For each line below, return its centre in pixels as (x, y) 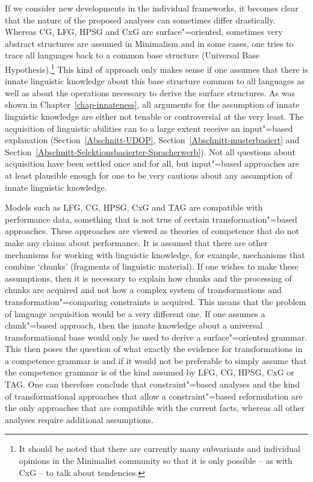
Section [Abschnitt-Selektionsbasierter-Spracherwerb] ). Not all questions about (150, 151)
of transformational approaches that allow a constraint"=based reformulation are (154, 396)
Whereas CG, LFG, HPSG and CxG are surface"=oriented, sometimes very (144, 32)
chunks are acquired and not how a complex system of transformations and (143, 290)
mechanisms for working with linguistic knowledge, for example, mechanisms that (155, 254)
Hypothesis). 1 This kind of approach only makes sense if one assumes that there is (156, 68)
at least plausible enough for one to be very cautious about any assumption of (149, 175)
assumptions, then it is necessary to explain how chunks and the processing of (148, 278)
